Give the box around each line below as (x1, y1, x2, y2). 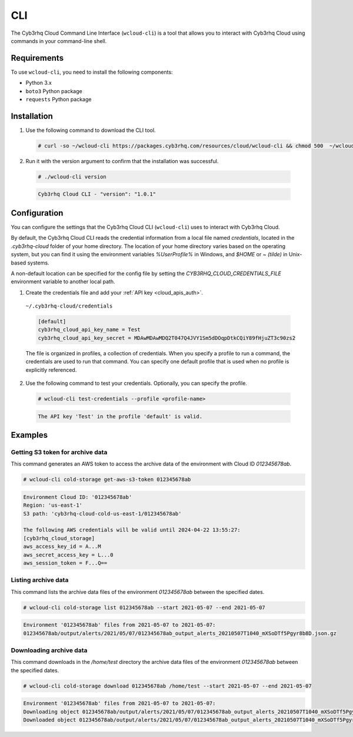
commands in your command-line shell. (11, 37, 107, 44)
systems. (27, 259, 49, 266)
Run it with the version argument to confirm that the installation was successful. (25, 157, 219, 164)
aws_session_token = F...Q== (23, 560, 108, 566)
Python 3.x (25, 80, 52, 87)
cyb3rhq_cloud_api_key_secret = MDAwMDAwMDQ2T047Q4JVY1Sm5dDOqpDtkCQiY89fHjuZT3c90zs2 (38, 335, 296, 341)
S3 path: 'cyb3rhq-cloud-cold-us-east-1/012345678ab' (23, 510, 182, 517)
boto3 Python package (25, 87, 82, 94)
